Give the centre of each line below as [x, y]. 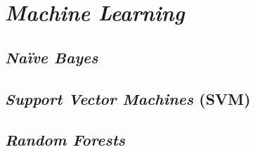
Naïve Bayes [52, 57]
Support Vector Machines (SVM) [128, 98]
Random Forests [65, 140]
